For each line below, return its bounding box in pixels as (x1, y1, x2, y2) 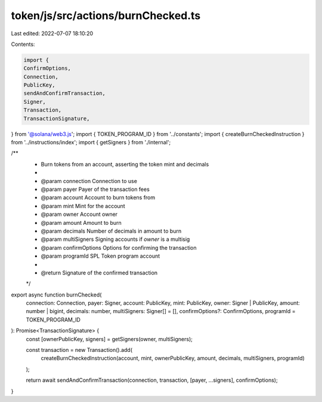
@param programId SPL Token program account (41, 252, 160, 259)
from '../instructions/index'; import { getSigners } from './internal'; (11, 139, 171, 146)
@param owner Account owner (41, 211, 118, 218)
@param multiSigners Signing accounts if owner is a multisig (41, 236, 190, 243)
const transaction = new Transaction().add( (26, 347, 133, 354)
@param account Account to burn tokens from (41, 194, 156, 201)
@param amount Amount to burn (41, 219, 122, 226)
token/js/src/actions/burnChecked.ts (11, 9, 201, 22)
